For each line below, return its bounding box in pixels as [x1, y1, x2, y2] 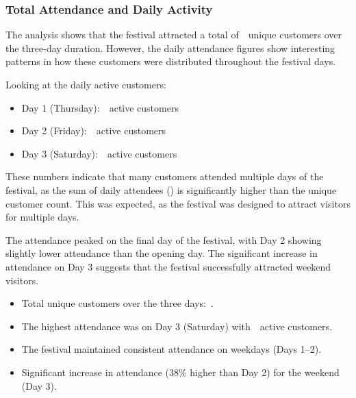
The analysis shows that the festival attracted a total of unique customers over [5, 27, 342, 42]
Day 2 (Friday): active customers [21, 123, 166, 138]
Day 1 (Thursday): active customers [21, 100, 179, 114]
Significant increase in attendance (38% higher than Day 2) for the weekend [21, 364, 340, 379]
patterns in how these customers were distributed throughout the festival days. [5, 54, 336, 69]
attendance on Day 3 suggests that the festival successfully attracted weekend [5, 259, 331, 273]
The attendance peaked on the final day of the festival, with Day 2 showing [5, 232, 322, 247]
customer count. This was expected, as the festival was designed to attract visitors [5, 196, 351, 210]
